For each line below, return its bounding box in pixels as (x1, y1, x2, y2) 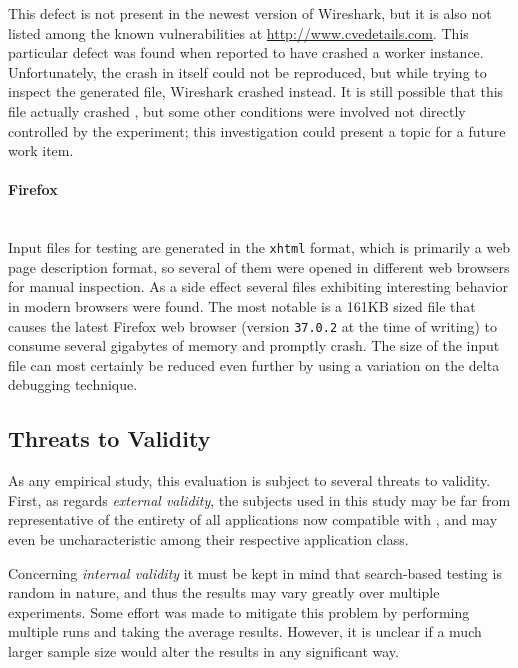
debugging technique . (8, 374, 138, 395)
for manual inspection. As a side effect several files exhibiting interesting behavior (8, 276, 508, 297)
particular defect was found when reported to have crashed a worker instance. (8, 42, 484, 63)
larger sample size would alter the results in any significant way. (8, 640, 399, 661)
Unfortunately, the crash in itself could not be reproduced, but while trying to (8, 61, 487, 82)
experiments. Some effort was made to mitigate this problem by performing (8, 601, 470, 622)
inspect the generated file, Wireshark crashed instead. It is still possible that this (8, 81, 504, 102)
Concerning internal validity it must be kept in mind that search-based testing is (8, 562, 502, 583)
